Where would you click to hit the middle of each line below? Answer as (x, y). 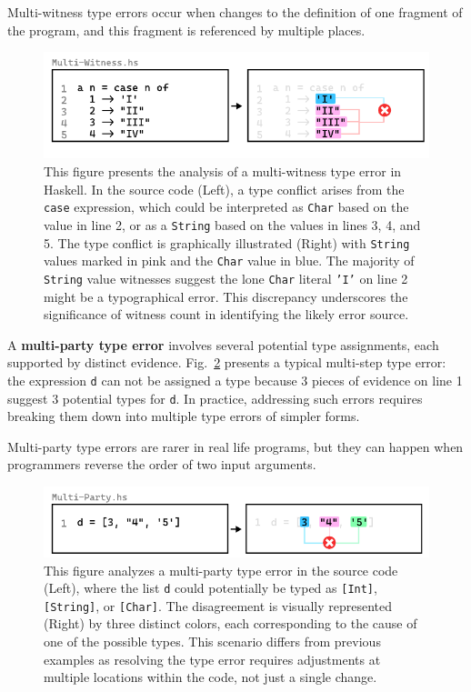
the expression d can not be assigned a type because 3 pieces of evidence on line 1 (235, 380)
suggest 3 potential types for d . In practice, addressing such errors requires (215, 398)
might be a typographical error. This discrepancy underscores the (226, 296)
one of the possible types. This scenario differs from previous (212, 642)
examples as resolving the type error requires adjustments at (212, 659)
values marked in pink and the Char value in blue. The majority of (229, 261)
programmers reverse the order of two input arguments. (162, 464)
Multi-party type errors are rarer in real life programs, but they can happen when (235, 446)
